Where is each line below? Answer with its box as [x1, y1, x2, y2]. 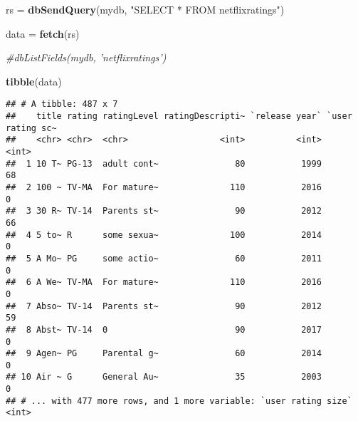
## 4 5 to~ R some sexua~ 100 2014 [6, 229, 322, 240]
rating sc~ [6, 123, 57, 133]
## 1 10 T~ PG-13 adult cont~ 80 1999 [6, 158, 322, 169]
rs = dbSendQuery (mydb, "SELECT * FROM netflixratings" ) [6, 2, 285, 16]
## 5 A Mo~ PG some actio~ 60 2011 [6, 253, 322, 264]
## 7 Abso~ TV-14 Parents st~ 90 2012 [6, 301, 322, 311]
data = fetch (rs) [6, 26, 80, 41]
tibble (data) [6, 73, 62, 88]
